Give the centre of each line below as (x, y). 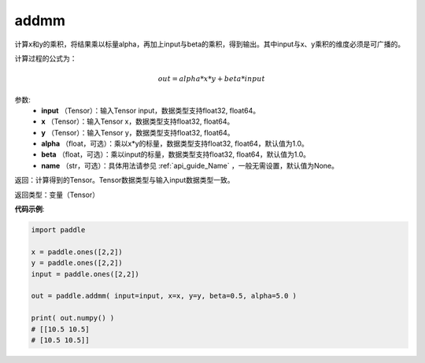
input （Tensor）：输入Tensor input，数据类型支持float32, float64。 (150, 110)
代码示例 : (30, 209)
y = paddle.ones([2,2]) (77, 263)
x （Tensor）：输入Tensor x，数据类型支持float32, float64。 (138, 121)
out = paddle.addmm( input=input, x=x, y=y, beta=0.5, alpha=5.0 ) (164, 296)
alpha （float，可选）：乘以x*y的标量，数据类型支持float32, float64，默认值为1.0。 (175, 144)
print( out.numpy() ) (73, 318)
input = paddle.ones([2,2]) (85, 274)
